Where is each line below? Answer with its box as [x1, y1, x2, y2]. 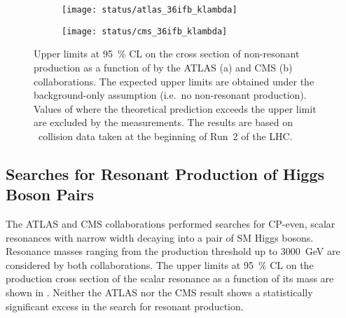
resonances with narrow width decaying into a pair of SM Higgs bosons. [6, 230, 314, 244]
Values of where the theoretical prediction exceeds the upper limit [34, 101, 317, 116]
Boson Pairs [6, 184, 95, 205]
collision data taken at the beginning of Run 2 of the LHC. [38, 128, 293, 143]
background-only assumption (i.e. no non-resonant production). [34, 88, 307, 102]
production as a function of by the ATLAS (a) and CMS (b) [34, 60, 293, 74]
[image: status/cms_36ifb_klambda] [62, 26, 228, 36]
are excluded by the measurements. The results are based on [34, 115, 293, 130]
